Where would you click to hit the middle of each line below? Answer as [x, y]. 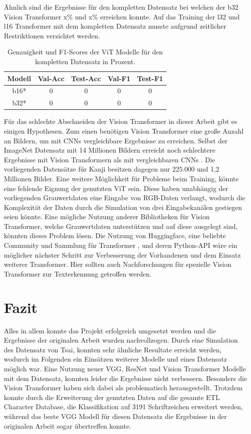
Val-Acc [51, 78]
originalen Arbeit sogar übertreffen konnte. [68, 425]
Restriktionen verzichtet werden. [52, 35]
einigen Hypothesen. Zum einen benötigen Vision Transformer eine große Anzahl [124, 130]
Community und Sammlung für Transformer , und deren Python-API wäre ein [121, 245]
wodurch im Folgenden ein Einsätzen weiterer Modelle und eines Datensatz [116, 359]
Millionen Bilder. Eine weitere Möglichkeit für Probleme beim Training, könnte [121, 178]
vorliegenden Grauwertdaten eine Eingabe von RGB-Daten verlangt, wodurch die [125, 198]
